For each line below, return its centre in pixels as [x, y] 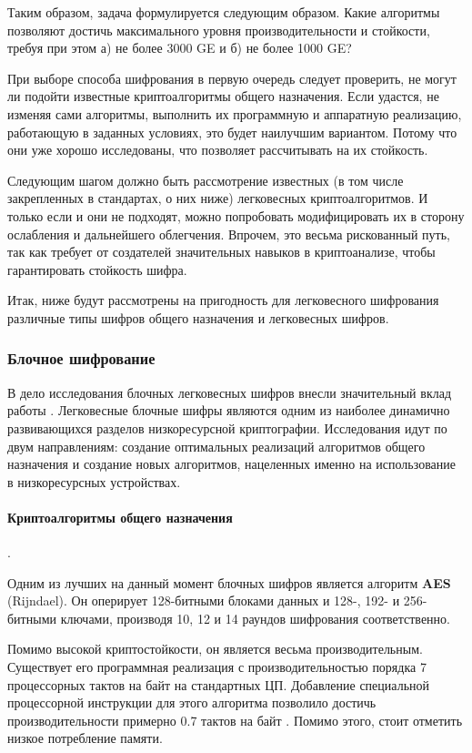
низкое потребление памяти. [85, 738]
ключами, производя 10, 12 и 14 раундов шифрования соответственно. [255, 618]
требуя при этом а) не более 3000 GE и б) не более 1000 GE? [180, 48]
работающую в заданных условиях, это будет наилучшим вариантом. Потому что [232, 132]
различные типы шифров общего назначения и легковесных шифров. [198, 317]
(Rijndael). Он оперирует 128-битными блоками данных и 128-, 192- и [204, 600]
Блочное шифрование [81, 358]
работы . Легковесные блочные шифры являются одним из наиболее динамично [229, 410]
